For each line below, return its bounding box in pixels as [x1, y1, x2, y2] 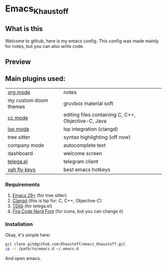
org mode [7, 88, 31, 95]
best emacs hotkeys [63, 166, 111, 173]
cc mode [7, 114, 28, 121]
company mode [7, 142, 44, 149]
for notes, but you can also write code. [5, 43, 84, 49]
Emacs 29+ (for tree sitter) [12, 193, 67, 199]
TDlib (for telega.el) [12, 203, 53, 209]
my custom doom [7, 97, 49, 104]
